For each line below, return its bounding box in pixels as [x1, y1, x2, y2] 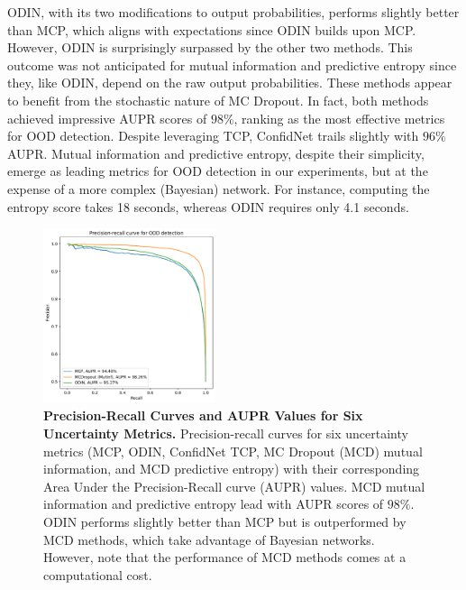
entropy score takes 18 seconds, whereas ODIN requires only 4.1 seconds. [7, 197, 409, 216]
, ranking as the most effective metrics [233, 108, 445, 127]
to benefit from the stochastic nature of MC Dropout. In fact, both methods [7, 90, 429, 109]
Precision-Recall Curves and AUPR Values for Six [43, 406, 363, 425]
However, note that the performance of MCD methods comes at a [43, 548, 407, 567]
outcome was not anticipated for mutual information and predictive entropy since [7, 55, 457, 74]
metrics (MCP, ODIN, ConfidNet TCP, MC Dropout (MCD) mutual [43, 441, 423, 460]
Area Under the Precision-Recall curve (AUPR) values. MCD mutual [43, 476, 425, 495]
